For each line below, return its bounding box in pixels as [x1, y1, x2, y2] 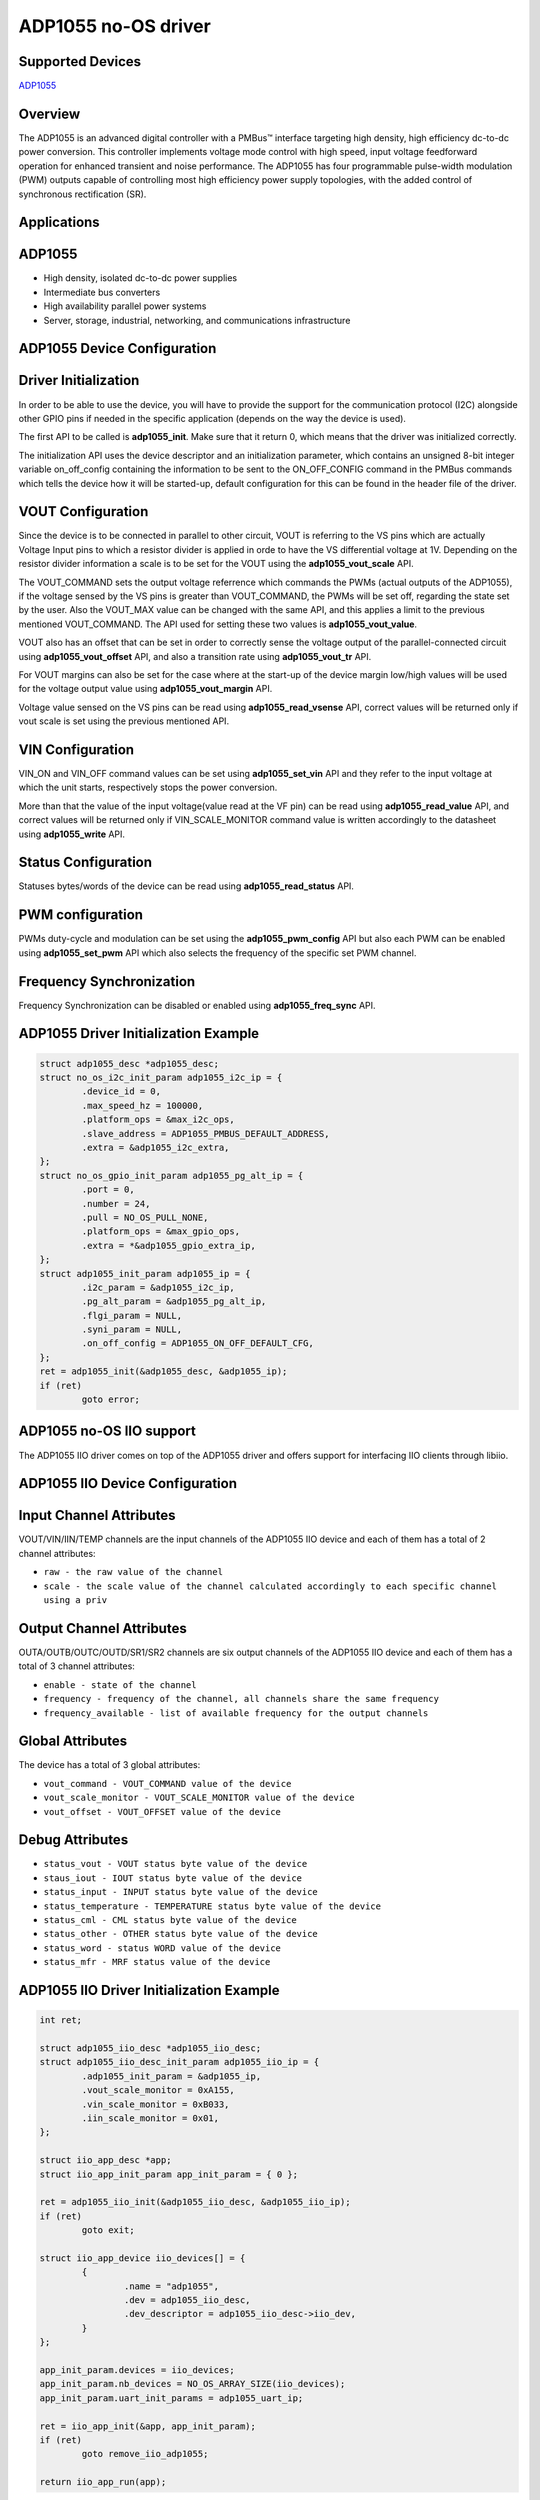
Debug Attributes [18, 1831, 129, 1849]
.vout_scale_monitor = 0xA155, [81, 2085, 235, 2096]
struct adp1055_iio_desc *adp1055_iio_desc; [39, 2043, 262, 2054]
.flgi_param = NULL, [81, 1310, 183, 1321]
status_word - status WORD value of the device [43, 1942, 282, 1954]
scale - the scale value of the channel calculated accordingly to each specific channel [43, 1580, 497, 1592]
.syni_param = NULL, [81, 1324, 183, 1335]
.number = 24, [81, 1198, 151, 1209]
